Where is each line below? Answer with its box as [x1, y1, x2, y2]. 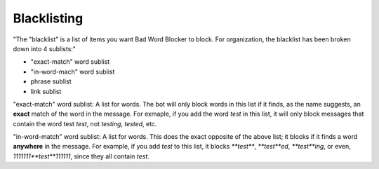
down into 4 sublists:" [13, 44, 77, 53]
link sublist [30, 87, 62, 95]
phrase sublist [30, 77, 72, 86]
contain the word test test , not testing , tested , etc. [13, 119, 157, 128]
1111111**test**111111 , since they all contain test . [13, 151, 150, 161]
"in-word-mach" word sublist [30, 67, 115, 76]
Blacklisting [13, 11, 84, 26]
